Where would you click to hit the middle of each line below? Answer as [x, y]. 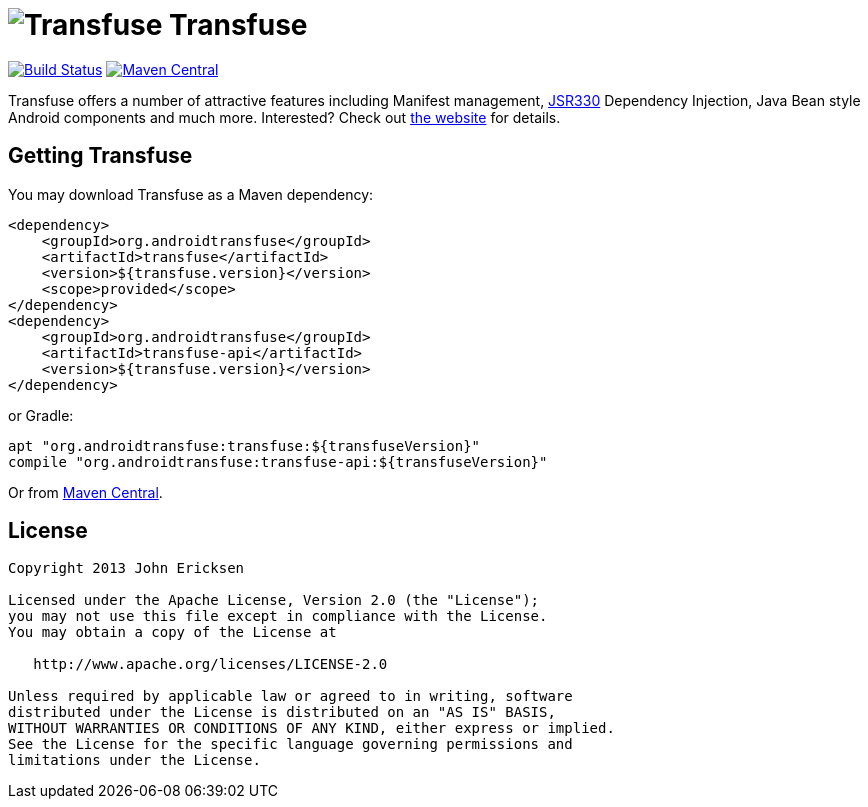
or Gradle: [41, 415]
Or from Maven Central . [85, 492]
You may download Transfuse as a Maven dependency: [191, 194]
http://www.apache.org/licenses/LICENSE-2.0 [210, 664]
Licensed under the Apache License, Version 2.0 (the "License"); [274, 600]
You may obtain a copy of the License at [172, 632]
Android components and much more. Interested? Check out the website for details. [284, 117]
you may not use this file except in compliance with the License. [278, 616]
